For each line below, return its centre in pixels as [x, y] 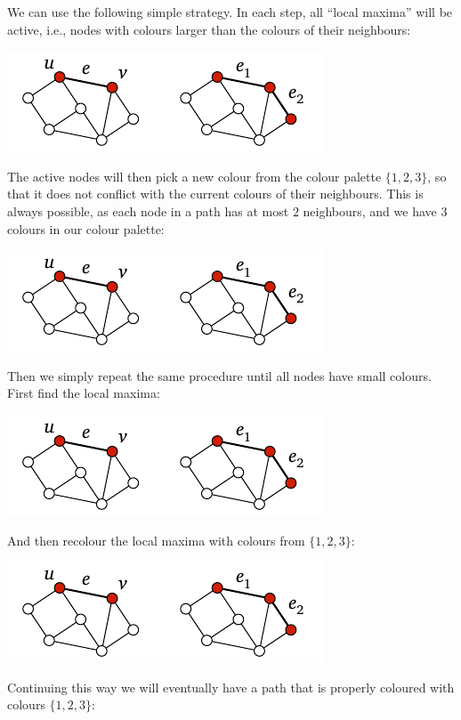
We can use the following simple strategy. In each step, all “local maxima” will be [230, 12]
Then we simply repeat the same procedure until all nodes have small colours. [219, 375]
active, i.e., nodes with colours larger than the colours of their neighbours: [209, 29]
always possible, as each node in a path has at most [148, 210]
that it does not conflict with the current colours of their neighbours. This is [215, 194]
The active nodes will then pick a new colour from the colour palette [194, 176]
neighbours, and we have [370, 210]
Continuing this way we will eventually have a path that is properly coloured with [231, 687]
